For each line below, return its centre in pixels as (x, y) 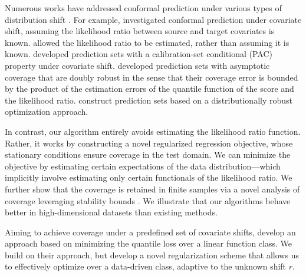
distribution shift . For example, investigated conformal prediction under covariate (153, 19)
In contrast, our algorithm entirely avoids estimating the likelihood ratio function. (153, 131)
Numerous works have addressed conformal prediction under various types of (143, 8)
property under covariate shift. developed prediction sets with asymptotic (137, 65)
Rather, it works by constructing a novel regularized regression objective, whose (149, 143)
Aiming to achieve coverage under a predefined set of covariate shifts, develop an (150, 232)
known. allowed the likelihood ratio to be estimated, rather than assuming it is (147, 42)
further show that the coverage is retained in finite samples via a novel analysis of (152, 189)
